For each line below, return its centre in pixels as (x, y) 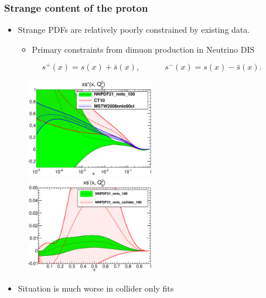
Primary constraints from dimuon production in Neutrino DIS (143, 49)
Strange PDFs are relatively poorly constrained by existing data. (134, 30)
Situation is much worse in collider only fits (96, 288)
